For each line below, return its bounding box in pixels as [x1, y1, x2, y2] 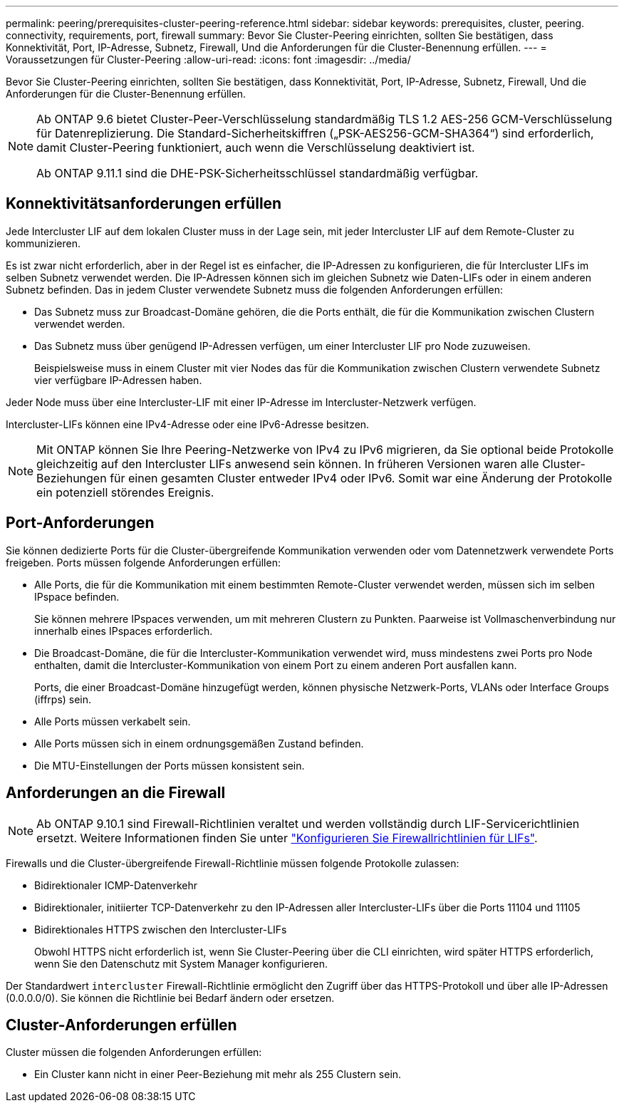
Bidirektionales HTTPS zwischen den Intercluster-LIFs [34, 923, 287, 936]
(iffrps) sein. [34, 693, 92, 705]
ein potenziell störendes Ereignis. [36, 485, 214, 499]
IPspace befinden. [34, 590, 120, 603]
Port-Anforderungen [6, 514, 155, 532]
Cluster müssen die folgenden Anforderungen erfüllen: [6, 1046, 262, 1059]
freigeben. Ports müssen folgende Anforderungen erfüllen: [6, 556, 281, 569]
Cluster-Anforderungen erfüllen [6, 1015, 237, 1034]
